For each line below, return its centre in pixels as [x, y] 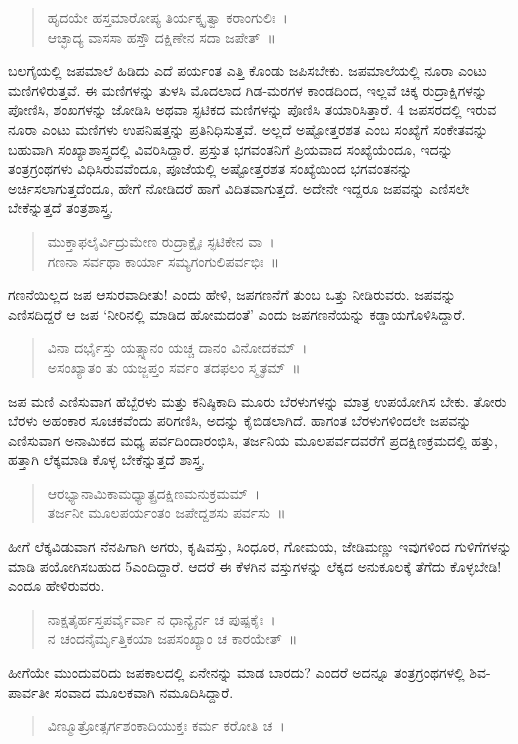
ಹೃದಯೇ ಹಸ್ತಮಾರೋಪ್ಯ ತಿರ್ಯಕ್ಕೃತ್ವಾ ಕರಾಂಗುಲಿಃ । [167, 17]
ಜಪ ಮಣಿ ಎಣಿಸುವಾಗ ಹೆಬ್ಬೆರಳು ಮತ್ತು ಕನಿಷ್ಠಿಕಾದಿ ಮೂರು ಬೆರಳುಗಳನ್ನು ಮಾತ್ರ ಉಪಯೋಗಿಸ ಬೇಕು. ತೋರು [257, 400]
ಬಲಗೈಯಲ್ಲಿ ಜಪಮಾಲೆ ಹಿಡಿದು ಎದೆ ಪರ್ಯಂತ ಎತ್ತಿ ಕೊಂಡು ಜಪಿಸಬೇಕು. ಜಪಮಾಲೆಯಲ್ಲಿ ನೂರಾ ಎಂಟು [247, 70]
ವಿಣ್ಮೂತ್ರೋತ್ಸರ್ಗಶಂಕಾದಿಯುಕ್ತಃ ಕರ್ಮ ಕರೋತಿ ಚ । [166, 725]
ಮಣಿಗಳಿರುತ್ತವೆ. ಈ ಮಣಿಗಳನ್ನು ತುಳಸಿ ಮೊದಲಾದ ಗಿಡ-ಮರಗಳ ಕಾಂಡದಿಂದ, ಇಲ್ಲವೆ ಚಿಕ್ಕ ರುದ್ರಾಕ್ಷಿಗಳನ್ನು [248, 89]
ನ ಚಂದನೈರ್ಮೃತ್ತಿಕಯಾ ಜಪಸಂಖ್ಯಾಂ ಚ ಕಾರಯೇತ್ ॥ [172, 638]
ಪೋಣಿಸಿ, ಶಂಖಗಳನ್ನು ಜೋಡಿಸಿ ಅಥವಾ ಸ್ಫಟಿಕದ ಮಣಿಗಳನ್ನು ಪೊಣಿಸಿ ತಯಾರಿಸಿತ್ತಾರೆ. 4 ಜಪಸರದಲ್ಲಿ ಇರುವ [252, 109]
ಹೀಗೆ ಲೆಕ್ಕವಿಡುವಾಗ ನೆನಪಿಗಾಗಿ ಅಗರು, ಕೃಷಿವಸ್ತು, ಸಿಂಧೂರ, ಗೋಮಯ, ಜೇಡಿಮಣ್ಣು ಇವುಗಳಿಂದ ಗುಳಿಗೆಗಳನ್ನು [260, 546]
